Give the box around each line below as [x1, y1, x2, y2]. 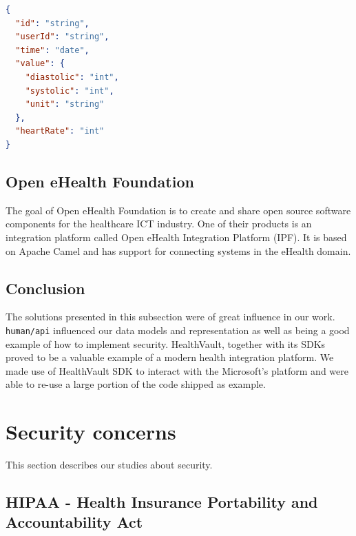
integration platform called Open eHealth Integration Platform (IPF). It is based [6, 229, 347, 244]
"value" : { [15, 59, 65, 69]
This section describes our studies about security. [6, 457, 213, 472]
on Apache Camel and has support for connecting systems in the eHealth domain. [6, 243, 351, 258]
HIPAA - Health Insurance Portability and [6, 491, 318, 513]
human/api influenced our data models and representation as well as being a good [6, 322, 350, 337]
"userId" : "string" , [15, 32, 109, 42]
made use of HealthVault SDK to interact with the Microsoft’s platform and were [6, 363, 348, 378]
